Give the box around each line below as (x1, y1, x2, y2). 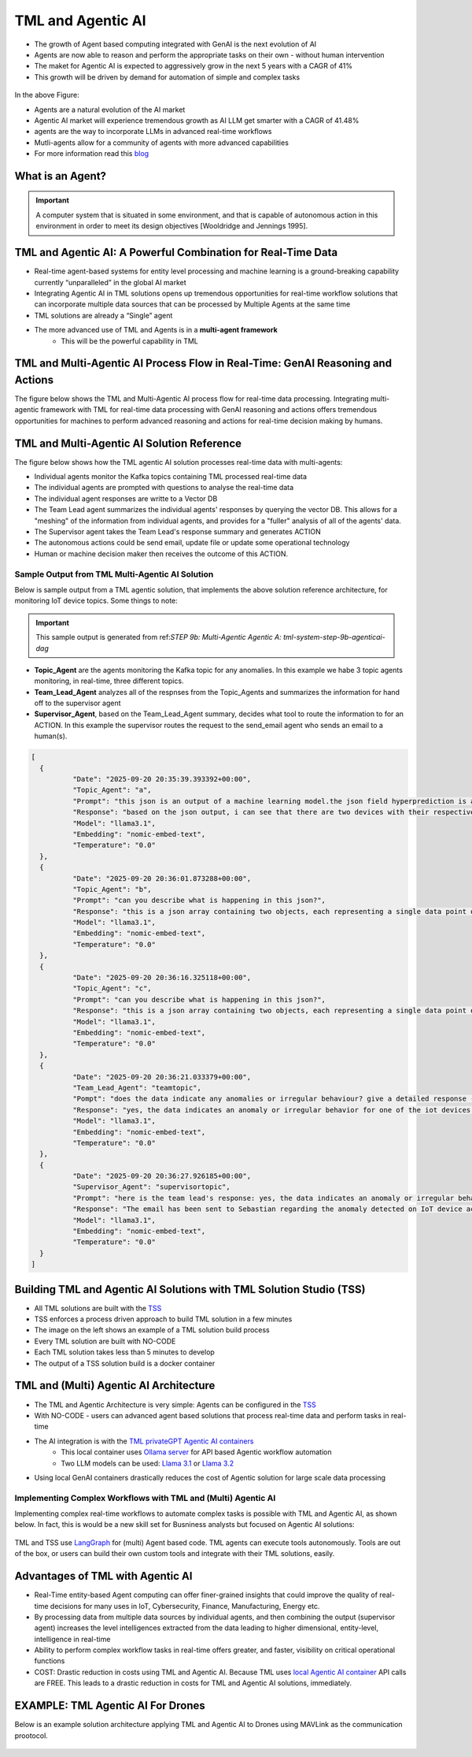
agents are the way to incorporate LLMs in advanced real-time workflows (34, 127, 272, 136)
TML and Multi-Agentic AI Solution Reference (14, 436, 242, 450)
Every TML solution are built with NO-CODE (34, 1336, 176, 1346)
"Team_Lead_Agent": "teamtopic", (72, 1083, 202, 1092)
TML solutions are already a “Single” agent (34, 310, 173, 320)
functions (34, 1656, 65, 1666)
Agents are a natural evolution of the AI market (34, 105, 186, 114)
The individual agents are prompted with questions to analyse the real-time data (34, 483, 294, 492)
